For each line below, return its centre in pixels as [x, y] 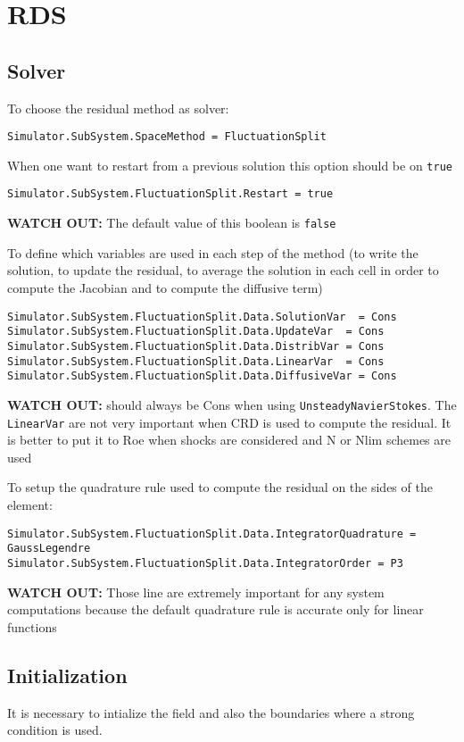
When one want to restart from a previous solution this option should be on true [230, 165]
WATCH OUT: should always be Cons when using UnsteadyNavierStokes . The [232, 404]
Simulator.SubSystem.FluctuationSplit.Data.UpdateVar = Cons [196, 332]
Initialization [67, 675]
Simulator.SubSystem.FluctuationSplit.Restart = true [170, 194]
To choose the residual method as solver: [118, 108]
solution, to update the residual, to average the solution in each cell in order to [223, 270]
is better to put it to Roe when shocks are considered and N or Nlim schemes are [229, 440]
